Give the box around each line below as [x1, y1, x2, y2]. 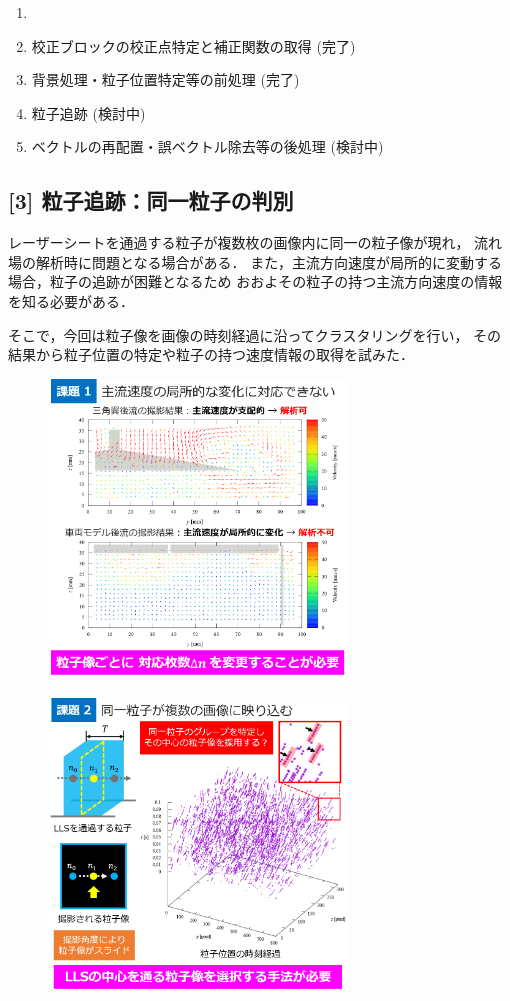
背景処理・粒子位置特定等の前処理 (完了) [31, 69, 300, 90]
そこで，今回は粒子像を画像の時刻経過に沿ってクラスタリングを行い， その [8, 324, 502, 345]
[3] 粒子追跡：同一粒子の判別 [8, 185, 294, 216]
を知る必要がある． [8, 290, 134, 311]
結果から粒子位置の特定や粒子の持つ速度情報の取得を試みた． [8, 344, 414, 365]
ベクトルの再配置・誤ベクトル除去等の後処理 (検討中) [31, 136, 384, 157]
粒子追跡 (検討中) [31, 102, 146, 123]
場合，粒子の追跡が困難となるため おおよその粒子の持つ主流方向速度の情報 [8, 271, 503, 292]
